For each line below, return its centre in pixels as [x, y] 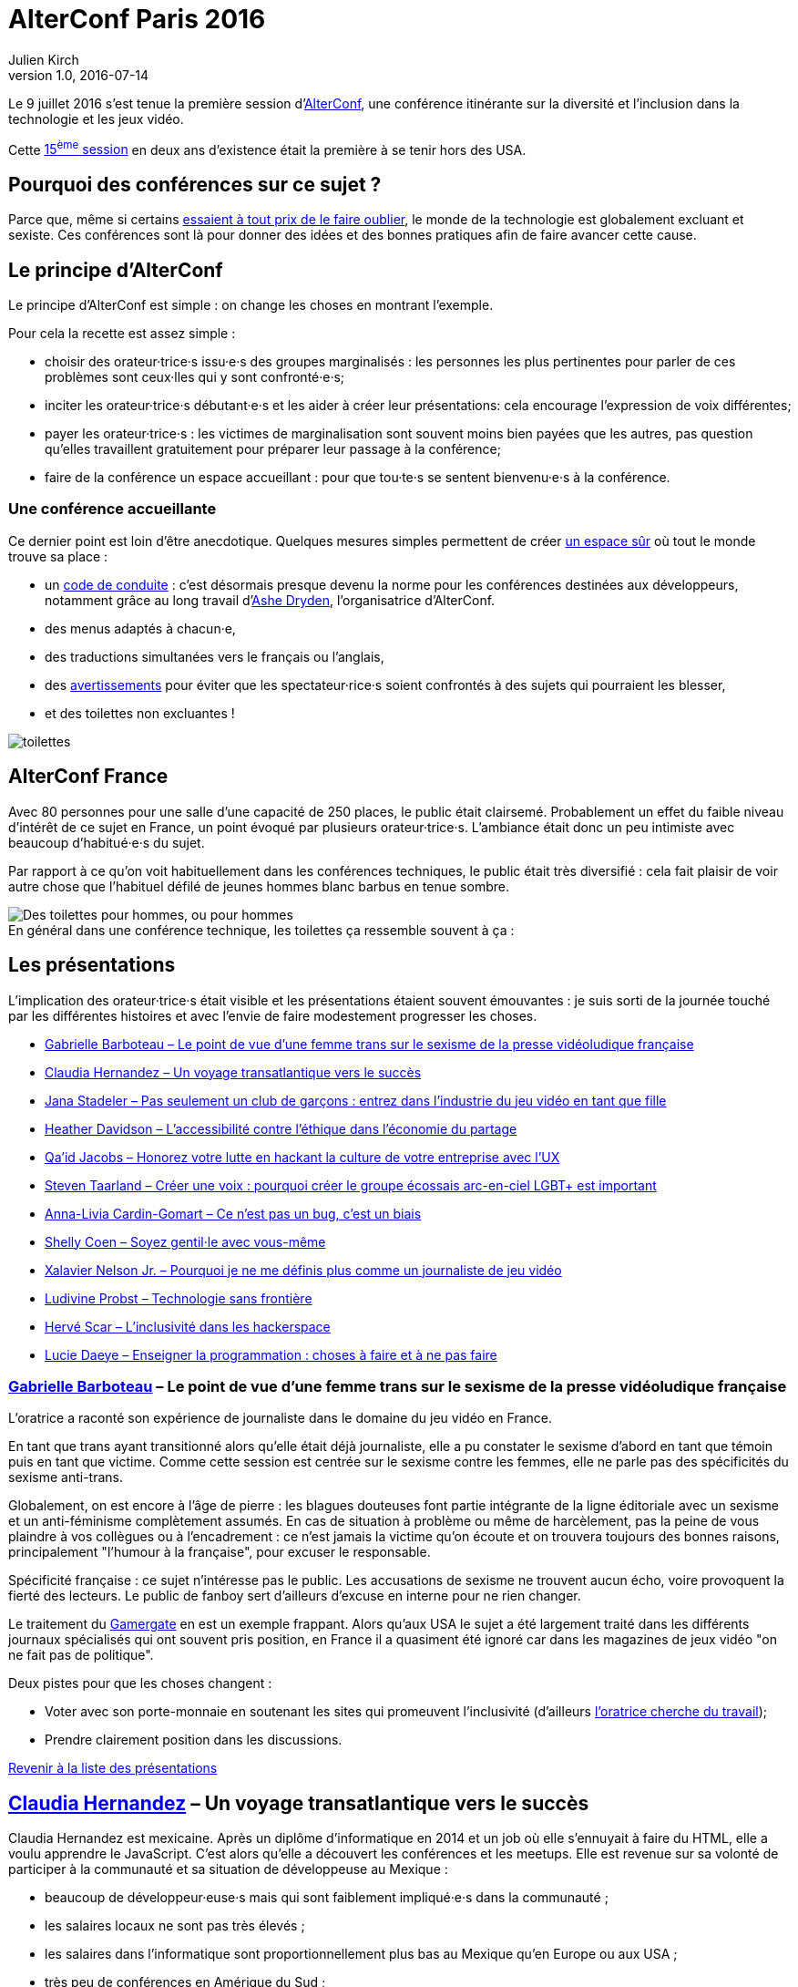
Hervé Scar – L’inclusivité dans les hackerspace [188, 1326]
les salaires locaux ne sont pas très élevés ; [175, 1926]
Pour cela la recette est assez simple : [122, 334]
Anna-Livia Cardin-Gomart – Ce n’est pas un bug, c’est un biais [233, 1213]
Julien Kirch [44, 59]
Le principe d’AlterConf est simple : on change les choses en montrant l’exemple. [251, 305]
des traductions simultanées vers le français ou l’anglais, [215, 656]
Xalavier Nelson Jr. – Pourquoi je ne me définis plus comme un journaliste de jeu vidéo [303, 1270]
